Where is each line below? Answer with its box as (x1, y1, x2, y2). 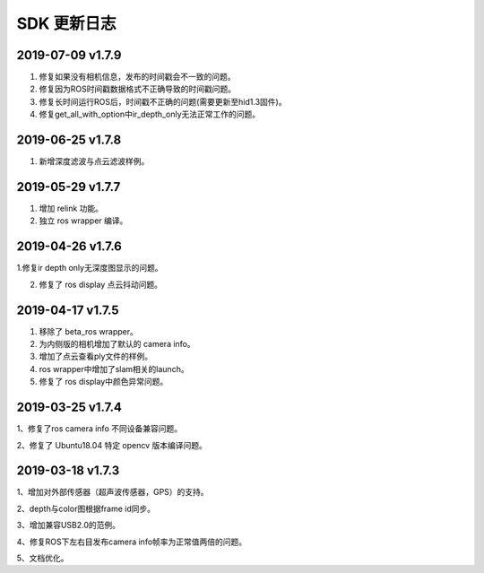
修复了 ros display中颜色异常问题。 (39, 377, 169, 387)
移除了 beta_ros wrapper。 (39, 326, 138, 336)
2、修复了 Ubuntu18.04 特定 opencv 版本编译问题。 (16, 439, 208, 450)
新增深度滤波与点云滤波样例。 (39, 156, 150, 167)
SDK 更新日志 (16, 13, 117, 33)
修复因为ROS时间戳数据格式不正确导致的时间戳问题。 (39, 83, 237, 94)
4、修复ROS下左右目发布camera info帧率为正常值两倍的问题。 (16, 536, 247, 547)
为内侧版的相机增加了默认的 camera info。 (39, 339, 196, 350)
